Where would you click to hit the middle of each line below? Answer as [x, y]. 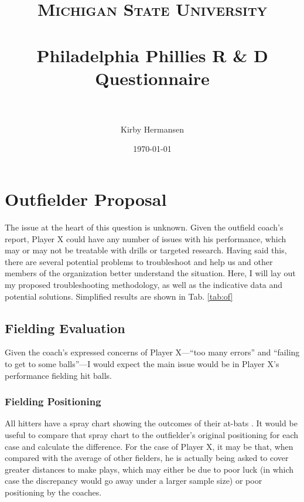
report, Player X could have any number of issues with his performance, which [146, 238]
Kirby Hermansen [152, 129]
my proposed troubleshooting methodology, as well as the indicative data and [144, 284]
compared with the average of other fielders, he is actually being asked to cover [147, 458]
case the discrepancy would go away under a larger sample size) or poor [134, 481]
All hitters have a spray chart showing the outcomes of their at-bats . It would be [151, 423]
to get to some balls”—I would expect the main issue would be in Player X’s [142, 363]
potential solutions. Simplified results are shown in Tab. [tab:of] [119, 296]
